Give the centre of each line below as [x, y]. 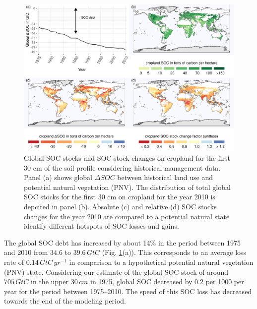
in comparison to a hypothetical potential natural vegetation [161, 262]
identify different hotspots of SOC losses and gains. [101, 226]
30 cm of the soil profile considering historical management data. [122, 167]
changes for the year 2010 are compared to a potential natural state [127, 216]
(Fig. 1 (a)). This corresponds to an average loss [174, 252]
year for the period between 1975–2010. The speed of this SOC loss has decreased [128, 291]
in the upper [50, 281]
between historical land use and [165, 177]
